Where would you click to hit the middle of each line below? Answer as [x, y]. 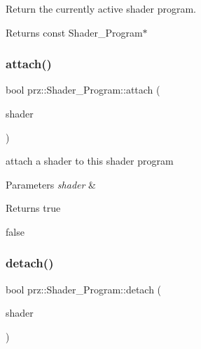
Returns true [33, 208]
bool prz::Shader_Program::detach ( [84, 289]
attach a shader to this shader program [90, 161]
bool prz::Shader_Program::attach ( [83, 90]
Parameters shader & [51, 184]
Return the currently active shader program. [101, 8]
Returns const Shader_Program [74, 32]
